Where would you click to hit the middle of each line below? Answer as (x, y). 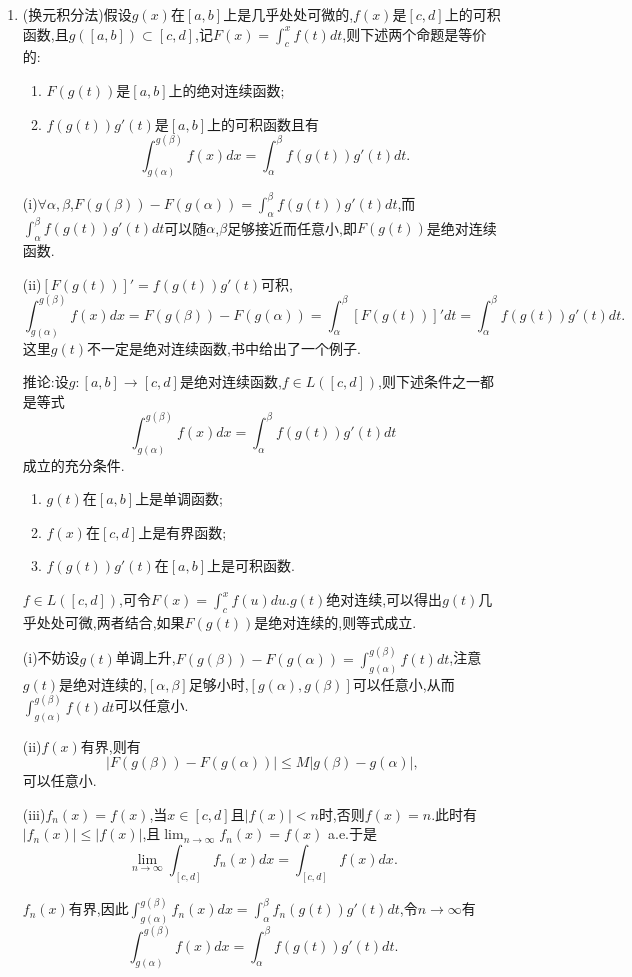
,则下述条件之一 (429, 381)
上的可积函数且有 (263, 123)
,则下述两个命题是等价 (414, 33)
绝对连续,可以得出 (384, 599)
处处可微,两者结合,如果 (110, 621)
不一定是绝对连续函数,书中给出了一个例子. (224, 347)
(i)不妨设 (51, 657)
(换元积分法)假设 (77, 14)
